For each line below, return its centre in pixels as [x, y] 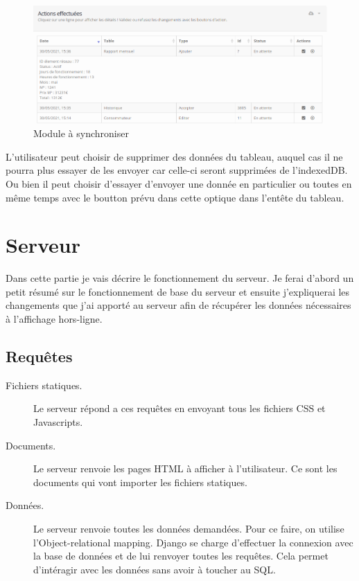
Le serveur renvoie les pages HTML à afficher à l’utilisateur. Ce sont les [185, 468]
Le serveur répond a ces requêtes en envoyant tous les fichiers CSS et [179, 408]
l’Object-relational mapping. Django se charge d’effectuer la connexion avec [193, 542]
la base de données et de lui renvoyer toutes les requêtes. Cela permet [181, 556]
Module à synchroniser [81, 133]
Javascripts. [58, 422]
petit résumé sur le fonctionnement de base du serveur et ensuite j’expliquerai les [178, 291]
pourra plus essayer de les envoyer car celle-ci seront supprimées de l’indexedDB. [177, 170]
